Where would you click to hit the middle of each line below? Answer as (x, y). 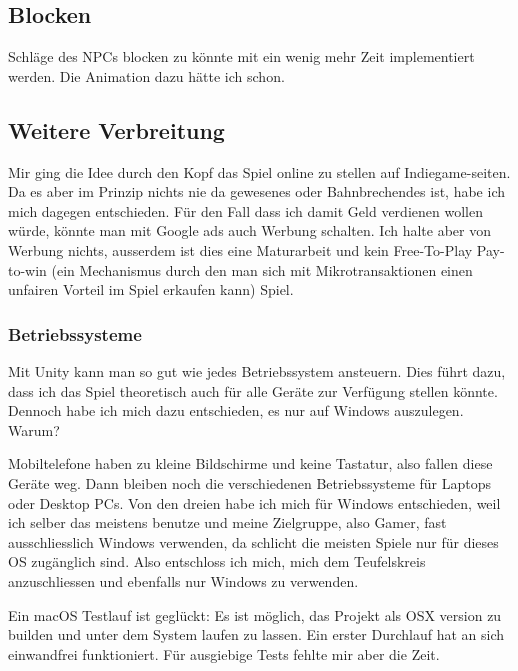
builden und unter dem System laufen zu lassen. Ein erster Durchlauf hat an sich (256, 634)
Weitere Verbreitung (116, 129)
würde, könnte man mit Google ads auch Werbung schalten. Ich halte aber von (249, 230)
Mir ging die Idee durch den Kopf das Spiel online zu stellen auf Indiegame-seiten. (259, 171)
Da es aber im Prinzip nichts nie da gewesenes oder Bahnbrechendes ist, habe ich (256, 191)
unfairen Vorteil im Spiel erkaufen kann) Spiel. (151, 289)
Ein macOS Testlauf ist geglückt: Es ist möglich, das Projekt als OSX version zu (255, 614)
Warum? (34, 429)
